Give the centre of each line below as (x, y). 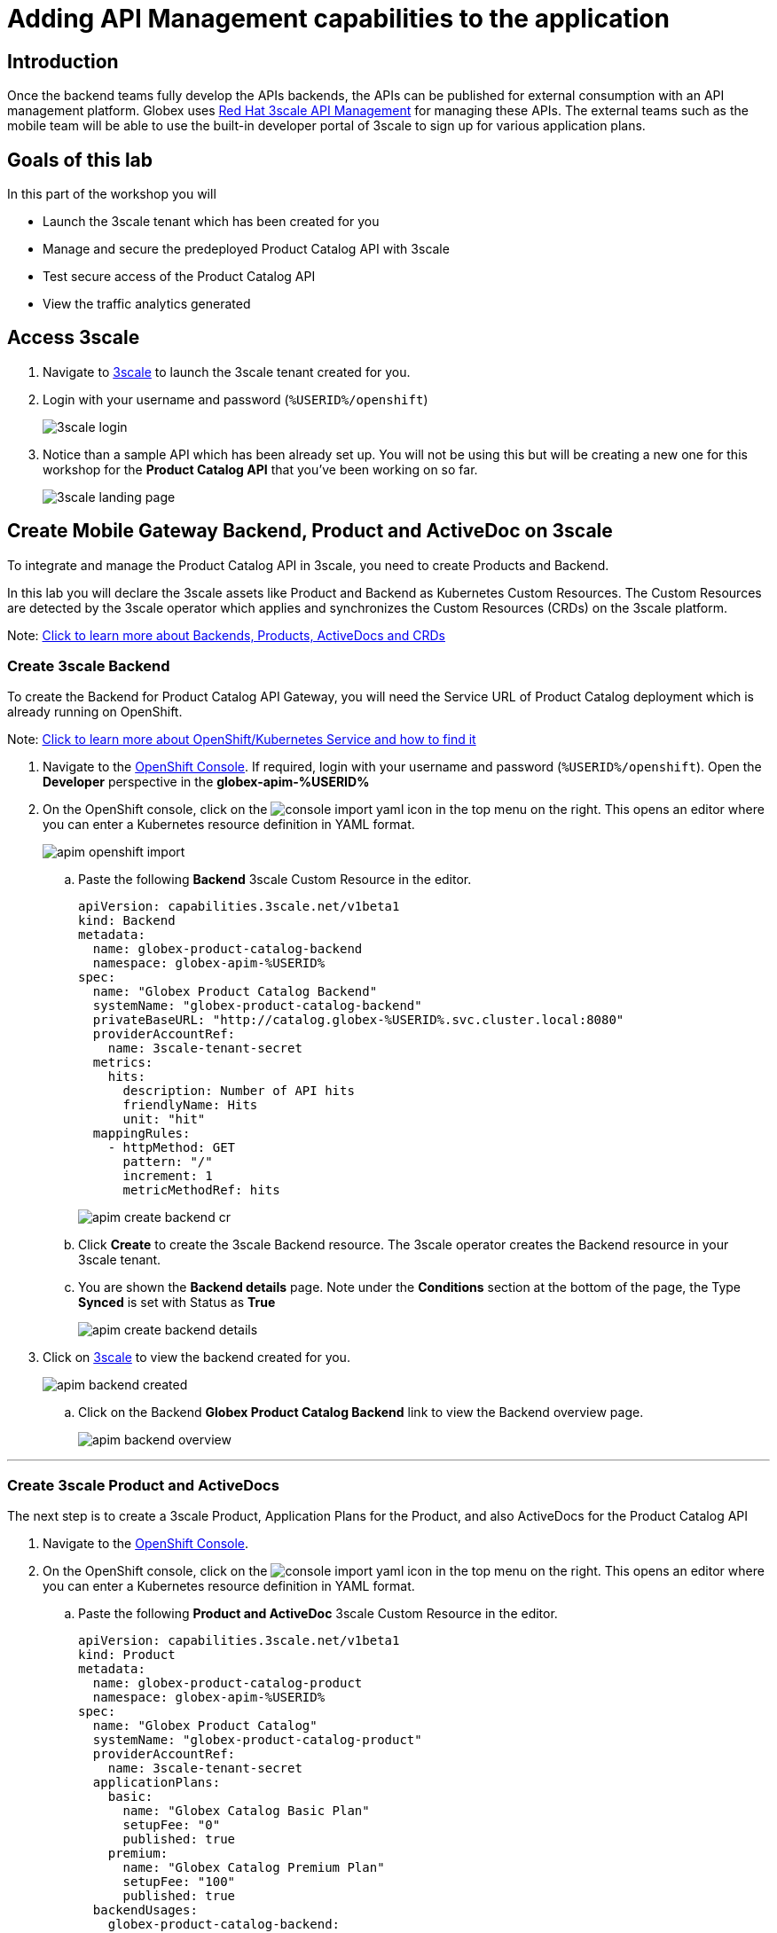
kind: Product (127, 1655)
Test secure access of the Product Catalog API (179, 277)
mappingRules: (141, 1134)
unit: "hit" (164, 1119)
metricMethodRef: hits (201, 1190)
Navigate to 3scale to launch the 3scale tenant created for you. (227, 372)
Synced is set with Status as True (177, 1303)
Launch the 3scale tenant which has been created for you (211, 222)
